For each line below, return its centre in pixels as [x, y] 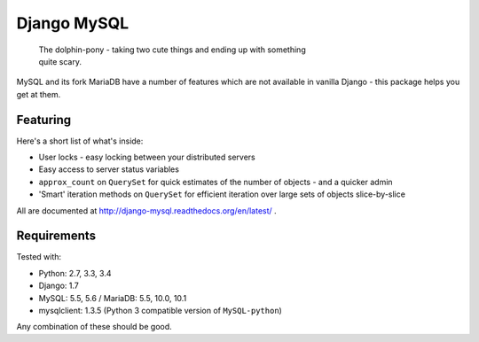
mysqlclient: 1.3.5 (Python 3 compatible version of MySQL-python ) [161, 311]
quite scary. [60, 61]
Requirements [56, 236]
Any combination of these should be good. [94, 327]
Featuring [44, 120]
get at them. [39, 94]
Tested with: [39, 257]
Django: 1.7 [59, 286]
